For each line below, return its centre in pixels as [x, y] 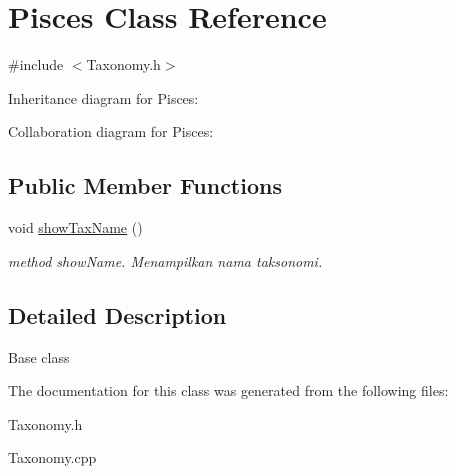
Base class [39, 356]
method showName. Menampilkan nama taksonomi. [165, 260]
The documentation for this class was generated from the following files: [228, 390]
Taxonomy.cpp [52, 457]
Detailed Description [117, 314]
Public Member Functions [145, 185]
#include [36, 64]
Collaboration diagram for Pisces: [111, 131]
